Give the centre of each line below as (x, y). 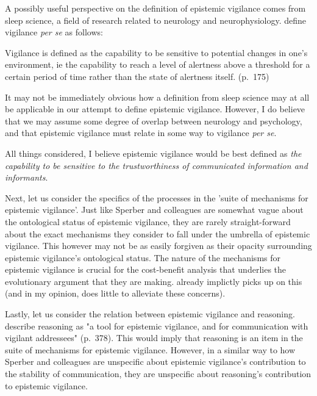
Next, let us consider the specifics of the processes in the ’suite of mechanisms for (157, 197)
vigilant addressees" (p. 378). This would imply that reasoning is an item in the (154, 338)
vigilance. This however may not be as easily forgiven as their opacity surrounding (158, 246)
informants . (27, 177)
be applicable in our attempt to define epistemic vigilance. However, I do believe (155, 109)
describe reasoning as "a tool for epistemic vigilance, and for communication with (157, 326)
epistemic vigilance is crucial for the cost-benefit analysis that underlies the (146, 269)
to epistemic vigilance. (46, 385)
